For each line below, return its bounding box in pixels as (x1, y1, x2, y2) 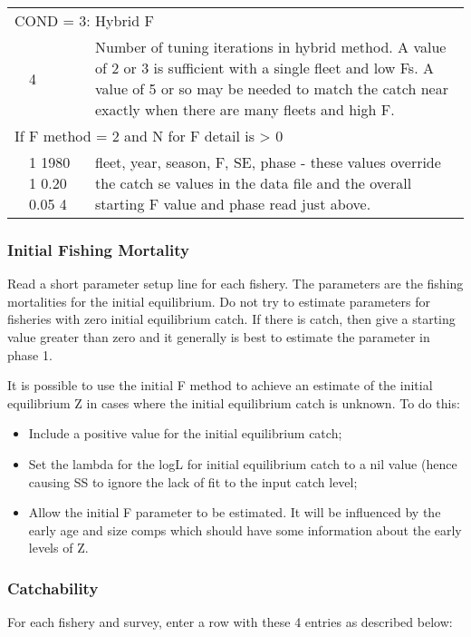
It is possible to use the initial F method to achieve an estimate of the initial (7, 376, 433, 395)
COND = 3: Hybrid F (14, 10, 154, 31)
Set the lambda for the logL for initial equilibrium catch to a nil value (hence (28, 454, 457, 473)
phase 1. (7, 345, 53, 364)
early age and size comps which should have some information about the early (28, 520, 462, 539)
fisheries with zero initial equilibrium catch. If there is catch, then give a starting (7, 309, 456, 328)
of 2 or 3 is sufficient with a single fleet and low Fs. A (95, 57, 434, 78)
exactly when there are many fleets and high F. (95, 99, 395, 120)
